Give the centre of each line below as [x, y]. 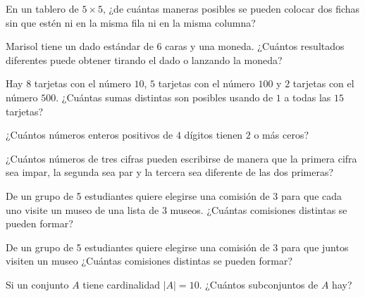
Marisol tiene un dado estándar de [80, 46]
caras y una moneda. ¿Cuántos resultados [255, 46]
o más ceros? [282, 135]
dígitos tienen [214, 135]
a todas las [308, 97]
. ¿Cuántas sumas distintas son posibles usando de [165, 97]
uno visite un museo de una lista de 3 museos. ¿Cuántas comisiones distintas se [177, 209]
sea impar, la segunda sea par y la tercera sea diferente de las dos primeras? [170, 172]
